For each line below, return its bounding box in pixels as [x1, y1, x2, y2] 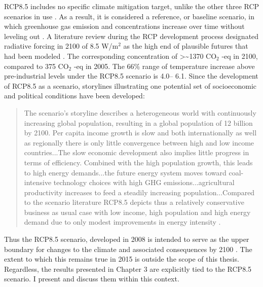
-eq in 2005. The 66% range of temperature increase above [73, 60, 255, 71]
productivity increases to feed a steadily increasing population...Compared [24, 187, 255, 197]
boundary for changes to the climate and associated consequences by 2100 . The [4, 243, 252, 254]
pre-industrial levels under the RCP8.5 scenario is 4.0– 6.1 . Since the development [4, 70, 258, 81]
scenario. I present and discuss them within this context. [4, 273, 179, 284]
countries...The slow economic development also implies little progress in [24, 147, 249, 158]
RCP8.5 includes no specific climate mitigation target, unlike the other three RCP [4, 1, 259, 11]
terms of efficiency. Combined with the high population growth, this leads [24, 157, 253, 167]
